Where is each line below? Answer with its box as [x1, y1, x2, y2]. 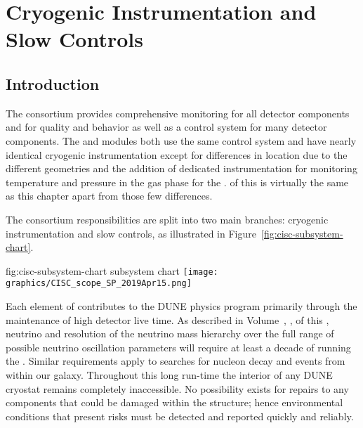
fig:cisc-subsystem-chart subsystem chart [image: [6, 263, 218, 278]
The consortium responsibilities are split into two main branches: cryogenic [6, 212, 329, 226]
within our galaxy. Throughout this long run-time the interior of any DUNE [6, 367, 333, 382]
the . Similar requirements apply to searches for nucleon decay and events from [6, 354, 345, 368]
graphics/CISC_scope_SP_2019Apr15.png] [6, 278, 192, 289]
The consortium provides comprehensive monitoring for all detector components [6, 105, 350, 120]
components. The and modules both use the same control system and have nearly [6, 133, 357, 148]
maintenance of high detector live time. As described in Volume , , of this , [6, 312, 329, 327]
